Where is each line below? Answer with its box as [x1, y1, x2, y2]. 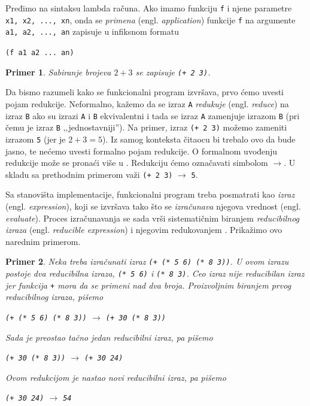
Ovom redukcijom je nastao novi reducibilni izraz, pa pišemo [5, 371, 226, 383]
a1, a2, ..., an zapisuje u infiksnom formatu [5, 25, 179, 38]
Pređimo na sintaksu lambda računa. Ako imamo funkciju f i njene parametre [5, 2, 292, 14]
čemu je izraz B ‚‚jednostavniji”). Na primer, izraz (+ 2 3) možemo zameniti [5, 121, 287, 134]
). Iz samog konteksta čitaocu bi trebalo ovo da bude [102, 132, 296, 145]
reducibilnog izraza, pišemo [5, 290, 104, 303]
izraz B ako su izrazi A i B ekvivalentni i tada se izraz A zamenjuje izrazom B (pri [5, 109, 300, 122]
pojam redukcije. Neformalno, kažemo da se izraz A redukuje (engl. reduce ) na [5, 97, 289, 110]
